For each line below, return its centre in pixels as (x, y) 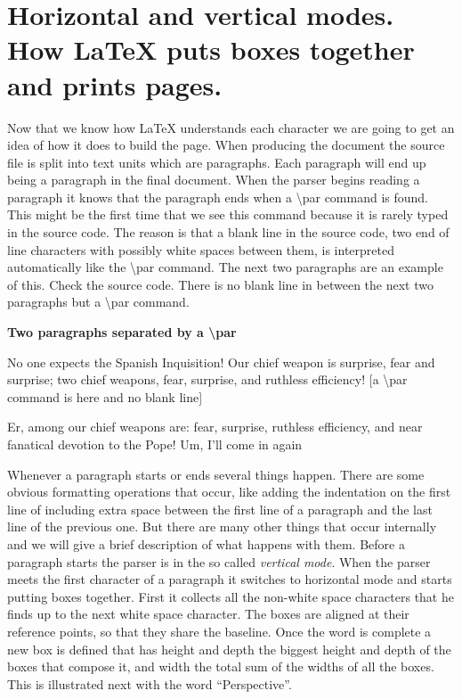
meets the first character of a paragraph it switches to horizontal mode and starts (230, 579)
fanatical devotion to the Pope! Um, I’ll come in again (155, 444)
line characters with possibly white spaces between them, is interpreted (201, 249)
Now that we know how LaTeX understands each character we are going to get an (231, 127)
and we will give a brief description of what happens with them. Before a (206, 543)
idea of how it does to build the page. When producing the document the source (226, 145)
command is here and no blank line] (105, 396)
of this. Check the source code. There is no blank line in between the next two (220, 284)
